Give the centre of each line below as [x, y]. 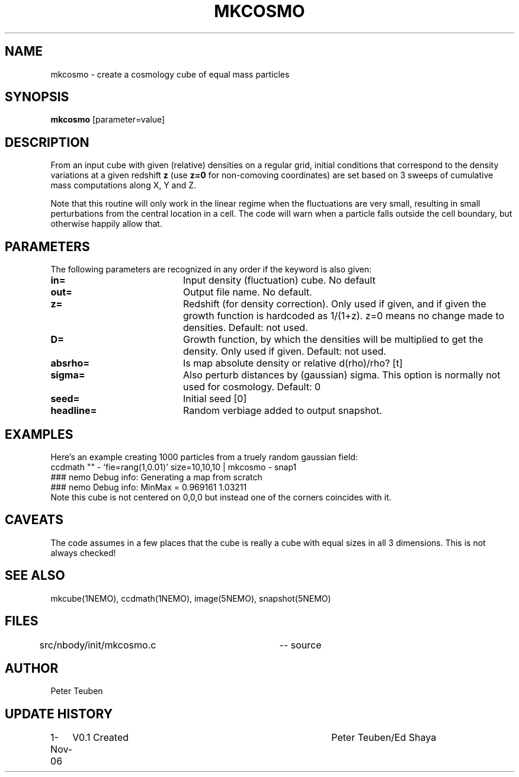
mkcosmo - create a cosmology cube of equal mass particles [170, 74]
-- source [300, 645]
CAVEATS [34, 520]
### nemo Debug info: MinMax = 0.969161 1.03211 [149, 487]
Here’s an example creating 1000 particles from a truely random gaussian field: [204, 457]
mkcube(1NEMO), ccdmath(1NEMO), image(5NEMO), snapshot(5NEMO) [191, 598]
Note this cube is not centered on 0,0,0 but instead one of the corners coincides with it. [221, 497]
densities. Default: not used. [245, 328]
